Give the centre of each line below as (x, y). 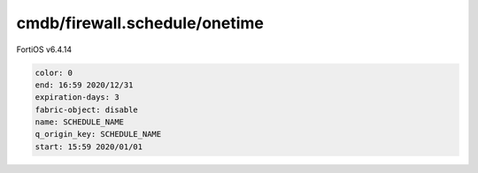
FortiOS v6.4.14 (44, 49)
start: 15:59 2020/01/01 (89, 147)
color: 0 (54, 72)
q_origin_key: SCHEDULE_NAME (98, 134)
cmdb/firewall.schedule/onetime (140, 23)
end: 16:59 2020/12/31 (84, 85)
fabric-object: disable (87, 109)
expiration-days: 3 (77, 98)
